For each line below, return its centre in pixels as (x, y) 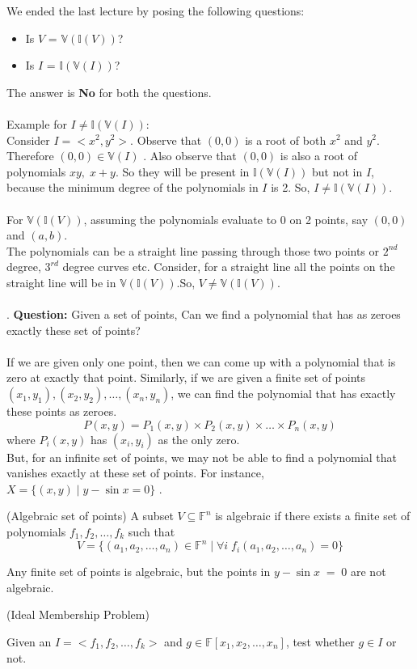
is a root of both (286, 140)
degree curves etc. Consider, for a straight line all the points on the (229, 267)
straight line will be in (61, 282)
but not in (337, 171)
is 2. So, (291, 187)
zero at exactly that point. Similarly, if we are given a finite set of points (186, 377)
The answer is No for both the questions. (109, 92)
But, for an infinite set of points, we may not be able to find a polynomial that (202, 457)
